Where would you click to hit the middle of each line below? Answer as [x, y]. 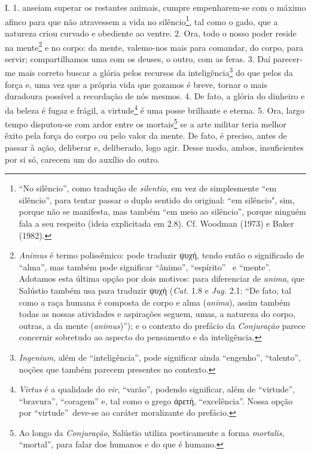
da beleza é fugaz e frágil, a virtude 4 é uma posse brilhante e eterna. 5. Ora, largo [155, 109]
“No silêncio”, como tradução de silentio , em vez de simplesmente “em [148, 188]
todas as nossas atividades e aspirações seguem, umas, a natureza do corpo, [157, 314]
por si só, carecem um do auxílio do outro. [83, 159]
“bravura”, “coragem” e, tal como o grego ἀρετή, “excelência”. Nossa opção [156, 400]
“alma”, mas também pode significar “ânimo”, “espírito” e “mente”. [145, 266]
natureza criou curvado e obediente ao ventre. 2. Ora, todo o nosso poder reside [151, 33]
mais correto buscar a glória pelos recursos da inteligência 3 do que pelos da [155, 72]
